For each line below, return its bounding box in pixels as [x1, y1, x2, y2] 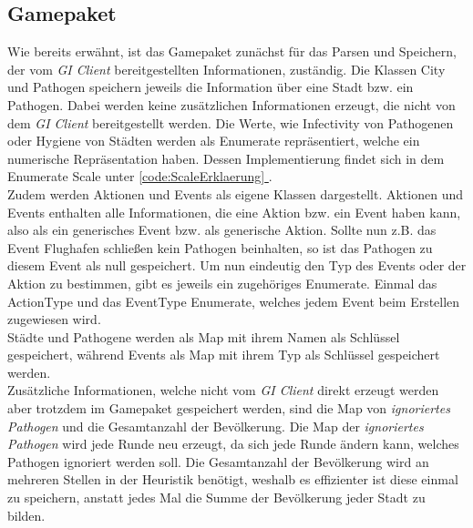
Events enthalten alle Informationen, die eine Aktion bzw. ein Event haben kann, [7, 202, 461, 221]
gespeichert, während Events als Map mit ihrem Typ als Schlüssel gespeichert [7, 345, 440, 364]
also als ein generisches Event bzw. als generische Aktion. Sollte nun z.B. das [7, 220, 437, 239]
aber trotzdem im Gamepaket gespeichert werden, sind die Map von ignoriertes [7, 399, 450, 418]
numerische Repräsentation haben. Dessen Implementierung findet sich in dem [7, 148, 445, 168]
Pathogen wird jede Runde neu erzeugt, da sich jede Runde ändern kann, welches [7, 434, 459, 453]
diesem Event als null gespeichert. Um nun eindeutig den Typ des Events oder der [7, 256, 467, 275]
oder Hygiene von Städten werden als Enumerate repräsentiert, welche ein [7, 131, 420, 150]
